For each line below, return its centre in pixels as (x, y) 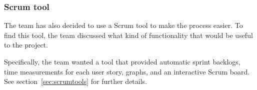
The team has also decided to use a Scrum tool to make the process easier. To (123, 25)
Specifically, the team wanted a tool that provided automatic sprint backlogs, (122, 61)
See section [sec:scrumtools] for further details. (75, 81)
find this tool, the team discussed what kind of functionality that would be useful (128, 35)
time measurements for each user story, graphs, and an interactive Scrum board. (127, 71)
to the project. (26, 45)
